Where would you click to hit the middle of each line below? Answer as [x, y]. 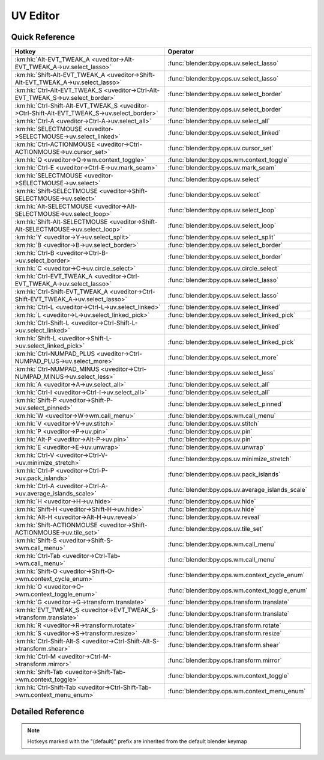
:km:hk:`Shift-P [36, 400]
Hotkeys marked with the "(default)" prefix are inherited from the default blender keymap [137, 741]
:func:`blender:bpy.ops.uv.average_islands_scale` [237, 490]
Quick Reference [43, 37]
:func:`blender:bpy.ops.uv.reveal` [214, 517]
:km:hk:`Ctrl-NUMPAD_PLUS [55, 354]
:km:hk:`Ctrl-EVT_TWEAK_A [54, 277]
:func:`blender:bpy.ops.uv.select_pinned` [225, 404]
